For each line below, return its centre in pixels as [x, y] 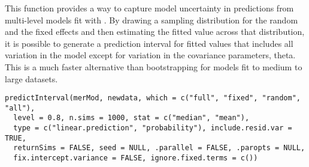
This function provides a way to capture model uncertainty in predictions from [149, 8]
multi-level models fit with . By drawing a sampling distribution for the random [152, 20]
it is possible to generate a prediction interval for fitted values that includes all [149, 43]
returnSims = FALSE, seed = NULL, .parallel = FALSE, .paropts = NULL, [159, 148]
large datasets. [31, 78]
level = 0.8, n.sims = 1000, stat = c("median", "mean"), [131, 118]
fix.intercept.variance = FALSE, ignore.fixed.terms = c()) [136, 158]
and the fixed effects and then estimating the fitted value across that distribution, [155, 32]
